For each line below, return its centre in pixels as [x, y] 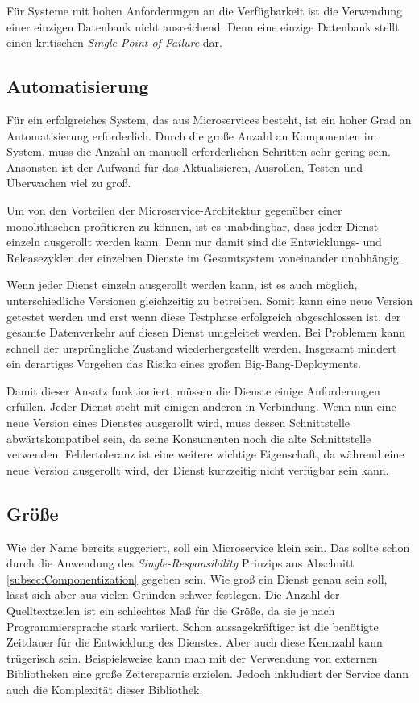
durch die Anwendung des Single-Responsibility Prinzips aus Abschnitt [180, 563]
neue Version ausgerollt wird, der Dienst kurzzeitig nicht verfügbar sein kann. [198, 469]
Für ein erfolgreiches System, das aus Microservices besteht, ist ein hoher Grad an [209, 119]
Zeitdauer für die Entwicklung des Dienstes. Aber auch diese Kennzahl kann [195, 642]
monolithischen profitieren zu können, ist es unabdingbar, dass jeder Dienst [193, 226]
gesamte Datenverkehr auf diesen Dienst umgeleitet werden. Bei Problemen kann [206, 332]
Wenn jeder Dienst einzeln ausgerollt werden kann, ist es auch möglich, [182, 285]
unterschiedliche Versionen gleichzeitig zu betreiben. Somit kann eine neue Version [209, 300]
